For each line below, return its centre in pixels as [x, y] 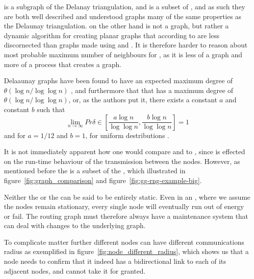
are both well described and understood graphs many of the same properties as [123, 16]
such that [51, 109]
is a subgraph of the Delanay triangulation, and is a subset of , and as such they [125, 6]
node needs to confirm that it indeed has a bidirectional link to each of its [115, 261]
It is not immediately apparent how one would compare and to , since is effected [125, 151]
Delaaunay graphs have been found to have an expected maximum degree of [118, 81]
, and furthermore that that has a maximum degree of [152, 90]
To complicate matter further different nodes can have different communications [124, 242]
